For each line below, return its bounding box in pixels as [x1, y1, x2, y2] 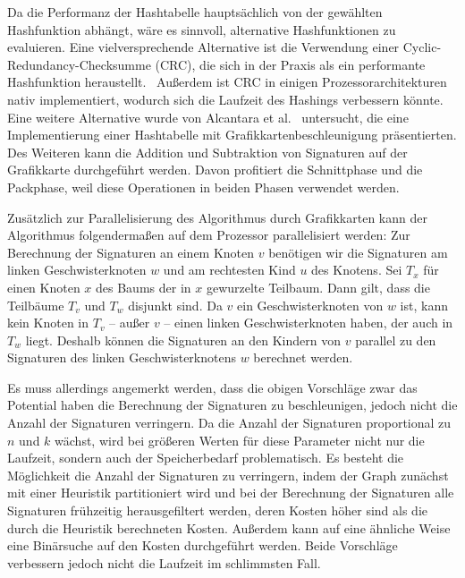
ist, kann [400, 295, 448, 314]
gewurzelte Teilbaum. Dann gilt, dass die [206, 277, 430, 296]
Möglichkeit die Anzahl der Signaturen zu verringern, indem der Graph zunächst [7, 465, 449, 484]
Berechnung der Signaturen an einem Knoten [7, 242, 255, 261]
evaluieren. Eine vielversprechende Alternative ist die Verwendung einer [7, 38, 400, 56]
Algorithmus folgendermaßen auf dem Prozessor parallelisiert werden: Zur [7, 225, 410, 244]
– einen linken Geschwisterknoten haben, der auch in [164, 313, 453, 332]
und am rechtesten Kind [163, 260, 296, 279]
